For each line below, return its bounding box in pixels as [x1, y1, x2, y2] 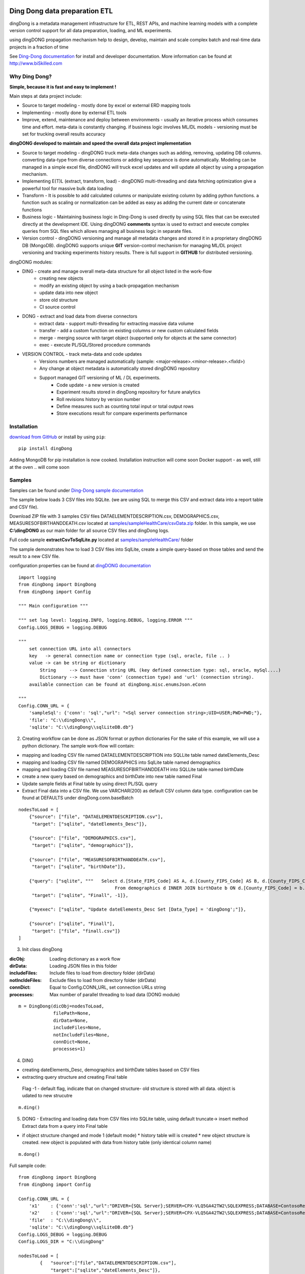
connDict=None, [53, 1039, 91, 1045]
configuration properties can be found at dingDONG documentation [9, 563, 151, 569]
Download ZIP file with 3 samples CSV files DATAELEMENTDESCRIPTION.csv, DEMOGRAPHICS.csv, [9, 513, 220, 519]
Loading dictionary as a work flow [49, 956, 120, 962]
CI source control [39, 304, 76, 310]
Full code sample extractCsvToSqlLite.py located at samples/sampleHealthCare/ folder [9, 537, 194, 543]
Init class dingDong [22, 946, 63, 952]
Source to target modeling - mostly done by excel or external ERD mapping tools [22, 102, 191, 109]
